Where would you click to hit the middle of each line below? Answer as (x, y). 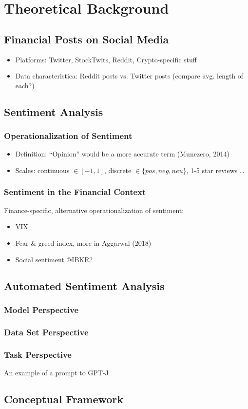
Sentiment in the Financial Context (75, 192)
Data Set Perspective (46, 332)
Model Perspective (41, 309)
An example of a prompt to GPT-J (56, 372)
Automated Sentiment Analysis (84, 285)
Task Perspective (38, 354)
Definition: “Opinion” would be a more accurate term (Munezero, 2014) (122, 154)
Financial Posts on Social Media (86, 39)
